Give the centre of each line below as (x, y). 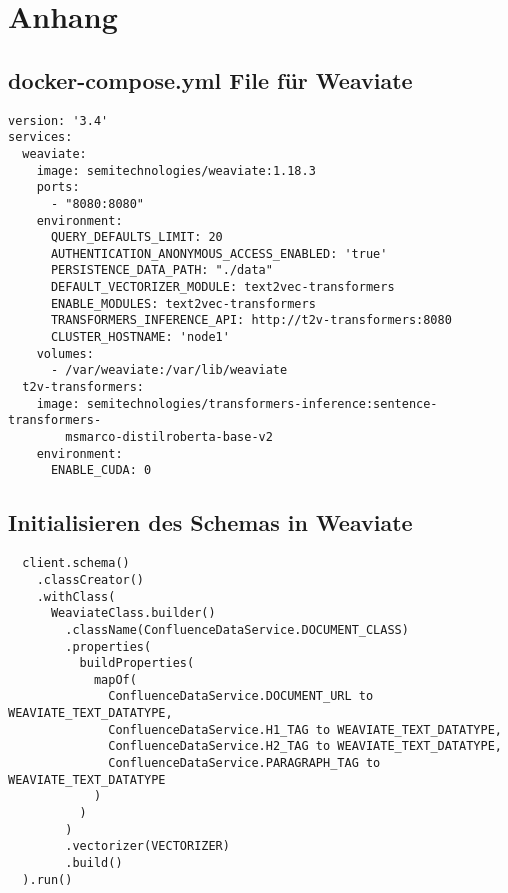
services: (40, 137)
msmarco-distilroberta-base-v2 (169, 437)
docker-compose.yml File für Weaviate (210, 79)
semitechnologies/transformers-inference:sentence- (262, 403)
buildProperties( (137, 663)
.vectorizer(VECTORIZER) (147, 846)
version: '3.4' (58, 120)
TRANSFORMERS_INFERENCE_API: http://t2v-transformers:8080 (251, 320)
